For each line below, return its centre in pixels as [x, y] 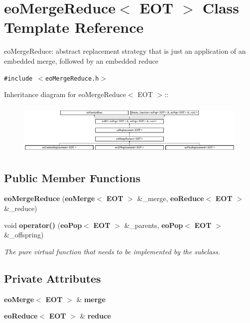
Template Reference [74, 27]
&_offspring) [24, 235]
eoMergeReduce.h [72, 78]
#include [18, 78]
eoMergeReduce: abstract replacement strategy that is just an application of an [125, 51]
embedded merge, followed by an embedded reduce [81, 60]
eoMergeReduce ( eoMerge [50, 198]
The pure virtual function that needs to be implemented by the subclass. [112, 251]
